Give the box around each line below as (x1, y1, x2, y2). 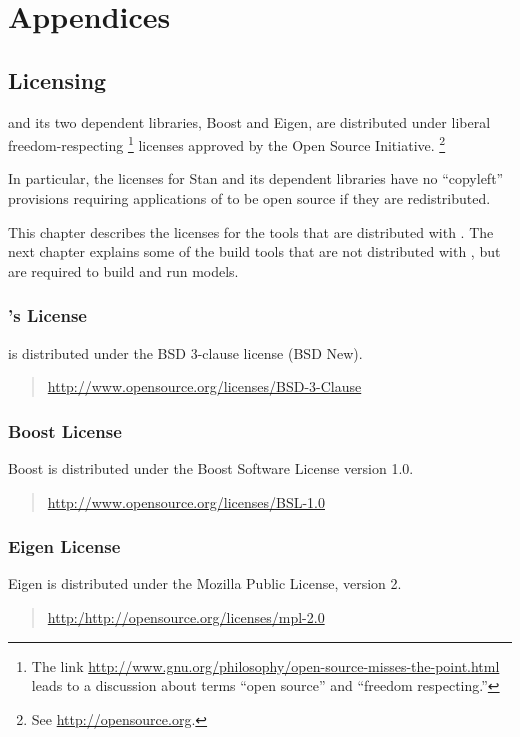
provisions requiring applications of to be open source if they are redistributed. (8, 188, 491, 209)
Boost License (8, 418, 122, 443)
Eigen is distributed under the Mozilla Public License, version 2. (8, 573, 402, 594)
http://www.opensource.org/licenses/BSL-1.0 (47, 491, 325, 512)
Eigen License (8, 534, 121, 559)
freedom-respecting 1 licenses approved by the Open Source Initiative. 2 (8, 132, 446, 155)
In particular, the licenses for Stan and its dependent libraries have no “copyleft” (8, 168, 504, 189)
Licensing (8, 64, 107, 95)
